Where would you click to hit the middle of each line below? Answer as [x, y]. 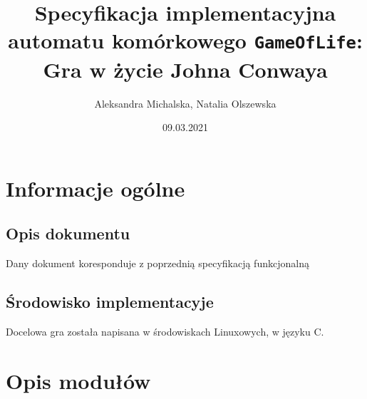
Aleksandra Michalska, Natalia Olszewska [185, 103]
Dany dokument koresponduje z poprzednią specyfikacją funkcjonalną [157, 263]
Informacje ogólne [95, 188]
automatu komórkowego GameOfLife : [185, 40]
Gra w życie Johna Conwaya [185, 69]
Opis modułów [78, 380]
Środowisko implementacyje [110, 302]
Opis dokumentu [68, 233]
